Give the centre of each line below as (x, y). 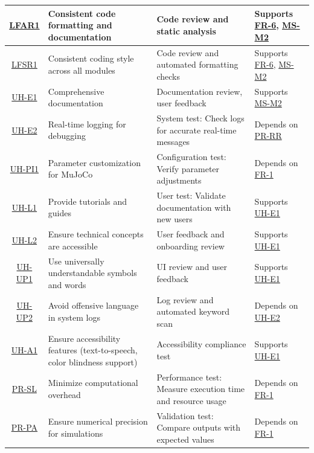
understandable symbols (92, 273)
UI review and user (192, 267)
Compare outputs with (199, 427)
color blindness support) (93, 361)
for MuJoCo (70, 174)
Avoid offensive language (93, 305)
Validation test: (185, 415)
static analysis (186, 31)
